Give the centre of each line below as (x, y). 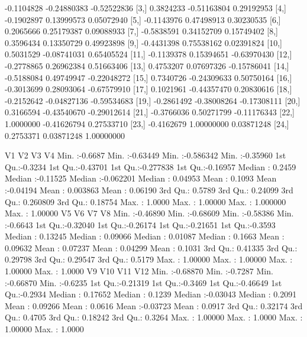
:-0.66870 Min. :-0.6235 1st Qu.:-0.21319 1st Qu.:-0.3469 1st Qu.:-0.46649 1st (143, 282)
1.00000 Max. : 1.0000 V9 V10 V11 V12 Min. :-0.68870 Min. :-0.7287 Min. (139, 271)
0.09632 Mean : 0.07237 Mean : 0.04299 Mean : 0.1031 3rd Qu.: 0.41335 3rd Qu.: (151, 247)
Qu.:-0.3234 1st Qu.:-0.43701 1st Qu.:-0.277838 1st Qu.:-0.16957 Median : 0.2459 (151, 166)
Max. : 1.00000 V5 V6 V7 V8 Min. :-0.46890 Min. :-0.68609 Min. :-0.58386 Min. (149, 213)
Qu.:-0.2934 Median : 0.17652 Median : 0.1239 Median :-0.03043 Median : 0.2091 (151, 294)
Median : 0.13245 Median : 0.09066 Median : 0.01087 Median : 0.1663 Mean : (145, 236)
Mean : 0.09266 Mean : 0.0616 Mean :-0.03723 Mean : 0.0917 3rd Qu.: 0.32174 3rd (154, 305)
